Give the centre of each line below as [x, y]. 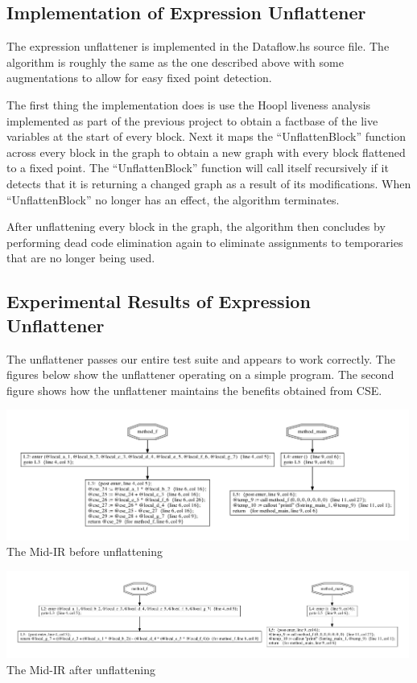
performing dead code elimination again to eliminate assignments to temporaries [205, 242]
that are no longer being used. [81, 258]
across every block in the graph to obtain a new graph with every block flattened [206, 152]
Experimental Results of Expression [159, 301]
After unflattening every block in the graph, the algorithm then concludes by [196, 226]
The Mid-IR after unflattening [81, 669]
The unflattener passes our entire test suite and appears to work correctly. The [201, 358]
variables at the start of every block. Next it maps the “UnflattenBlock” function [206, 136]
